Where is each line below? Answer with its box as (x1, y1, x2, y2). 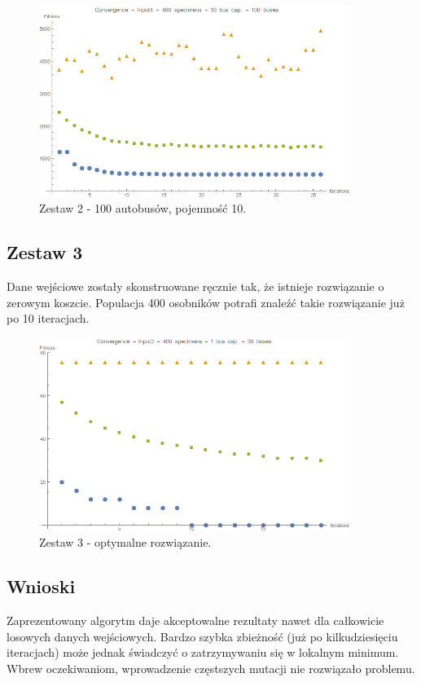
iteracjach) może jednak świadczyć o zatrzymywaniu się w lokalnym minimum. (7, 644, 399, 661)
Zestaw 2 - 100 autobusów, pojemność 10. (39, 200, 247, 217)
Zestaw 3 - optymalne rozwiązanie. (39, 534, 212, 551)
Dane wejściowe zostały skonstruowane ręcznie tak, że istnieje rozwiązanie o (7, 277, 384, 294)
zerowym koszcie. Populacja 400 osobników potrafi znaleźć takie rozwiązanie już (7, 293, 405, 310)
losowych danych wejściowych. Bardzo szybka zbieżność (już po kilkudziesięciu (7, 627, 398, 645)
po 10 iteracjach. (7, 310, 90, 327)
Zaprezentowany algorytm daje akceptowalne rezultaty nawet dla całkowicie (7, 612, 384, 629)
